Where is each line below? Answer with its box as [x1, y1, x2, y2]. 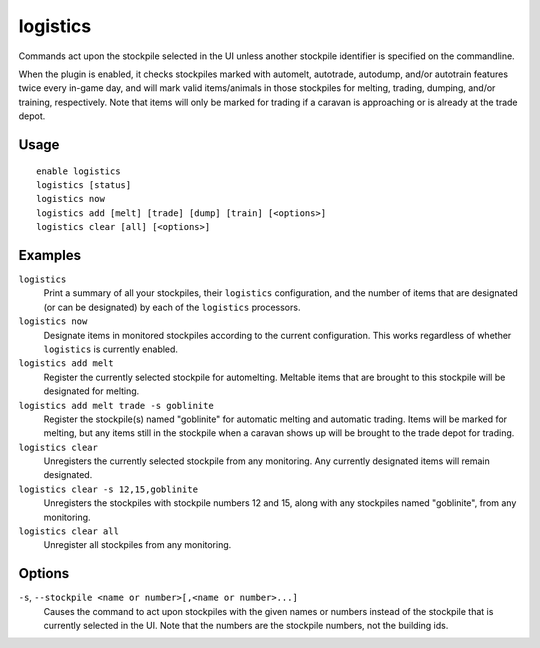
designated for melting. [43, 385, 140, 397]
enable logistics [36, 165, 121, 177]
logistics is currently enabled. [43, 343, 179, 355]
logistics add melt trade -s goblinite [18, 400, 214, 411]
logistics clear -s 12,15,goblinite [18, 483, 199, 495]
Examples [18, 246, 82, 264]
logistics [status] [36, 179, 132, 190]
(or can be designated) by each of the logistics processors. [43, 301, 301, 313]
